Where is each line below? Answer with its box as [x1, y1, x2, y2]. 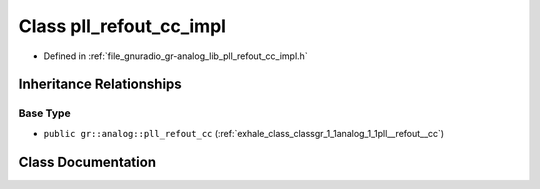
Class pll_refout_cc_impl [18, 15, 227, 37]
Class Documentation [18, 153, 157, 170]
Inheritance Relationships [18, 76, 182, 93]
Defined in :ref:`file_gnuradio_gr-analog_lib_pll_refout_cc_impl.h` [43, 50, 309, 62]
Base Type [18, 106, 71, 120]
